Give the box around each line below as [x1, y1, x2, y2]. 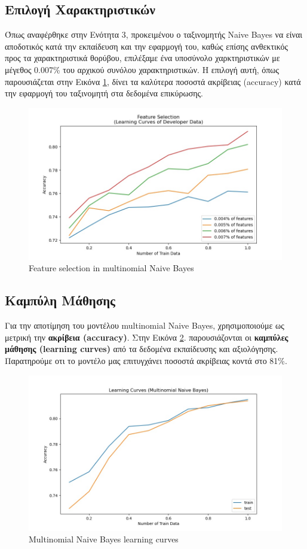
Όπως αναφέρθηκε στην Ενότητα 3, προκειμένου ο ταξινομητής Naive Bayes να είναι [5, 28, 303, 41]
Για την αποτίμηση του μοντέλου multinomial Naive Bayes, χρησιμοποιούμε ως [5, 319, 284, 332]
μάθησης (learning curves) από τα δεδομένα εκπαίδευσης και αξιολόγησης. [5, 342, 278, 355]
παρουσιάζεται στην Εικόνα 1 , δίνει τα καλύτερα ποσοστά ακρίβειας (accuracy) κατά [5, 75, 301, 87]
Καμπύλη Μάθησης [5, 291, 115, 310]
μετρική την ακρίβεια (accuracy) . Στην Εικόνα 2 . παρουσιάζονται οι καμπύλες [5, 330, 288, 343]
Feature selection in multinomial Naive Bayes [29, 262, 194, 274]
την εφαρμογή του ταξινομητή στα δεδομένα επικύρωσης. [5, 87, 204, 99]
